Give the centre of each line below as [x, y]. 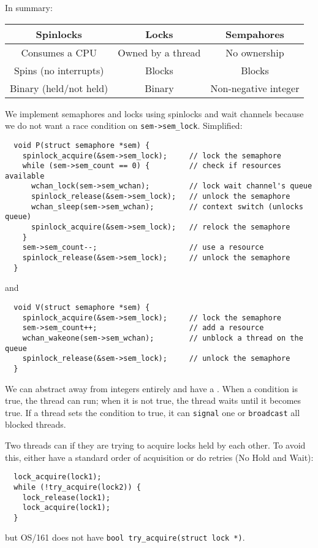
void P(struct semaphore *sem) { [82, 145]
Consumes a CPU [59, 52]
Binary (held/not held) [59, 88]
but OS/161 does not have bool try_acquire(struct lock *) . [125, 537]
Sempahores [255, 34]
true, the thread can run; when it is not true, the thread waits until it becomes [153, 400]
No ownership [255, 52]
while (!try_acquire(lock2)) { [77, 487]
